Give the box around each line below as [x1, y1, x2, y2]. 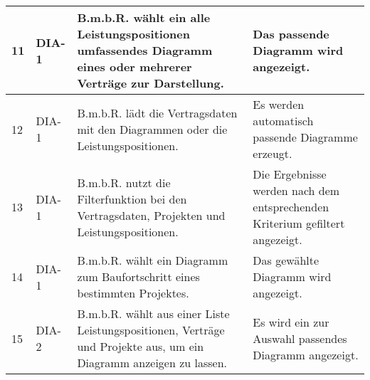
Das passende [253, 26, 329, 42]
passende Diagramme [253, 129, 358, 145]
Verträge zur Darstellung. [77, 75, 224, 91]
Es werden [253, 96, 305, 112]
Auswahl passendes [253, 329, 347, 347]
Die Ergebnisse [253, 166, 327, 182]
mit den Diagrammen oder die [77, 120, 228, 137]
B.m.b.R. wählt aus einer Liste [77, 305, 230, 322]
